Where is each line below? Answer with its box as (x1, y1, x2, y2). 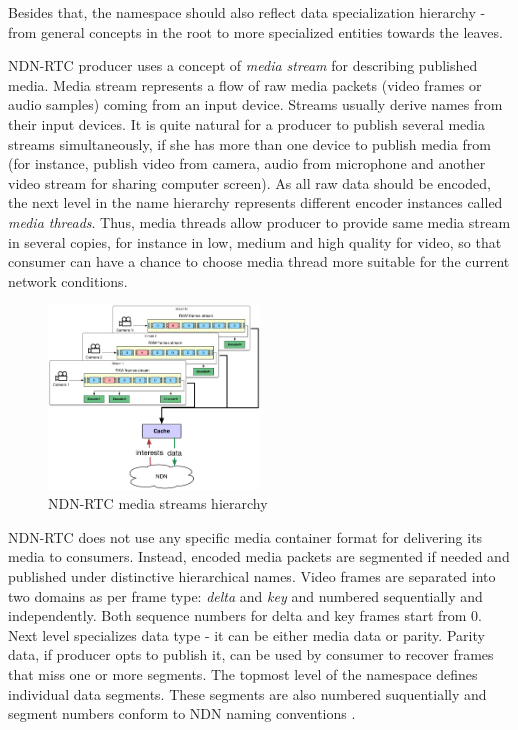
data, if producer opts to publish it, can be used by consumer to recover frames (8, 644, 494, 665)
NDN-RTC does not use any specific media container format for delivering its (8, 526, 483, 547)
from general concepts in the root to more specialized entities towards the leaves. (8, 21, 503, 42)
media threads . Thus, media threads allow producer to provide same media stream (8, 211, 511, 232)
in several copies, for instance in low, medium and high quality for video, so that (8, 231, 502, 252)
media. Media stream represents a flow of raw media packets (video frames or (8, 74, 482, 95)
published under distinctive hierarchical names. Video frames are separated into (8, 566, 496, 587)
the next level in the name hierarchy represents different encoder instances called (8, 192, 503, 213)
